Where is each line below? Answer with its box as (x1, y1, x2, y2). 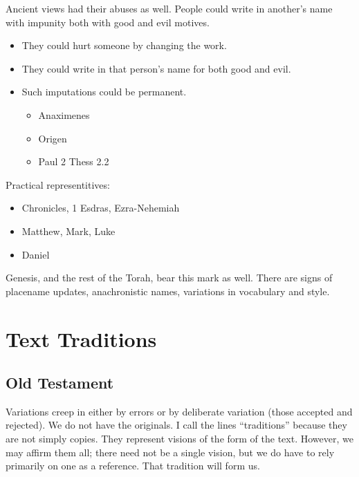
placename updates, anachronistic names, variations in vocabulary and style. (6, 283, 330, 298)
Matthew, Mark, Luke (21, 223, 116, 238)
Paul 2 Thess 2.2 (38, 154, 109, 169)
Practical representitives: (6, 177, 110, 191)
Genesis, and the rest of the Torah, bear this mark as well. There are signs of (6, 270, 333, 285)
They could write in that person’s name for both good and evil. (21, 61, 291, 75)
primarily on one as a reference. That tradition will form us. (6, 458, 260, 473)
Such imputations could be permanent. (21, 84, 187, 99)
